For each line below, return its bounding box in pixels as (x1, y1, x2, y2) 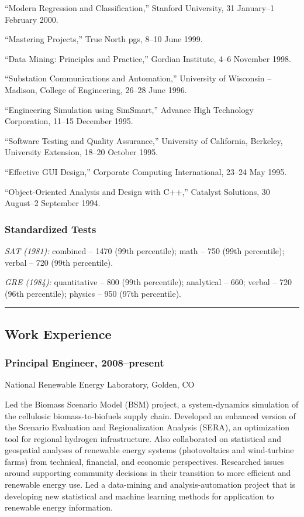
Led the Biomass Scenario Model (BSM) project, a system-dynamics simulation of (5, 398, 299, 410)
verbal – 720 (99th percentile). (5, 256, 113, 268)
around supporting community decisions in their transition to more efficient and (5, 467, 291, 479)
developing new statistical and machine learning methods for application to (5, 489, 274, 502)
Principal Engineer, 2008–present (5, 355, 164, 370)
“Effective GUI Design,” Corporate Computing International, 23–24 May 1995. (5, 165, 287, 177)
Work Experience (5, 324, 112, 343)
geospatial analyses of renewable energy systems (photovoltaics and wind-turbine (5, 444, 294, 456)
